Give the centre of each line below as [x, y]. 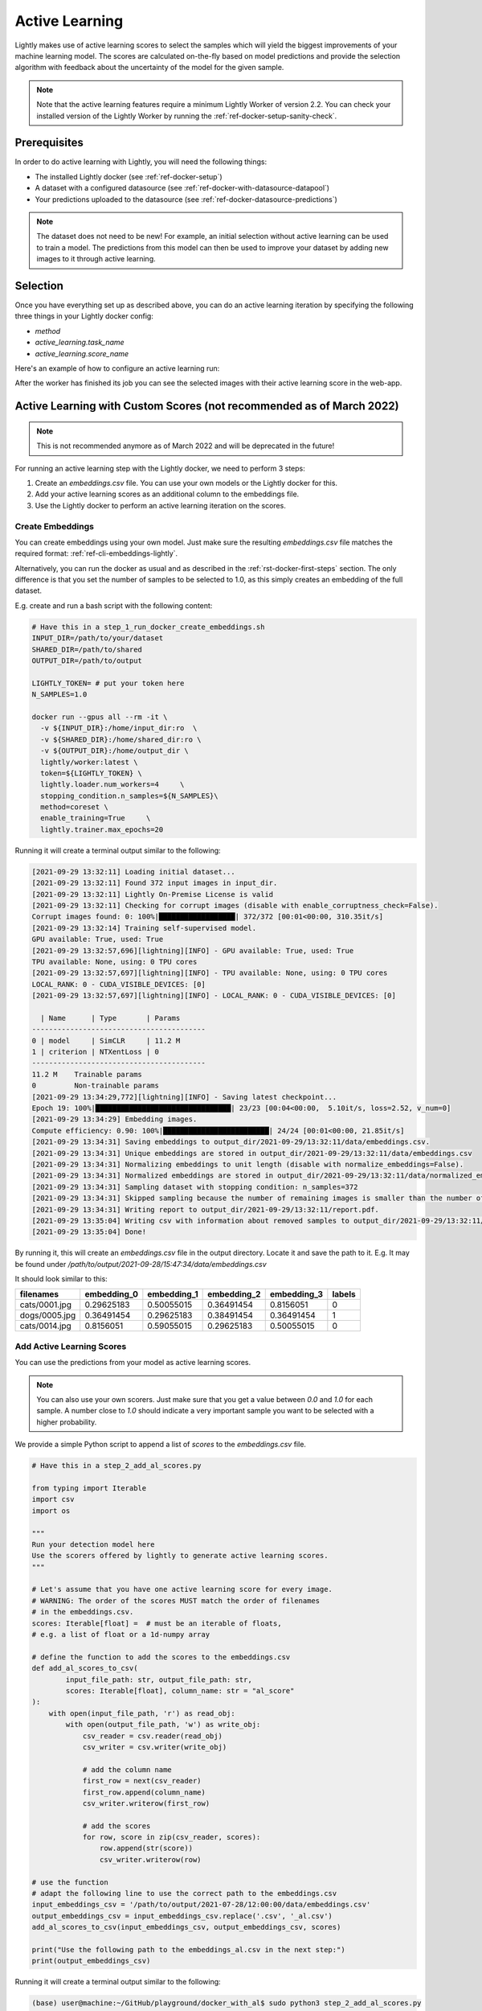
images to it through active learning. [96, 259]
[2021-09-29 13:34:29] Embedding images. [114, 1119]
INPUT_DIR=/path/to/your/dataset [98, 638]
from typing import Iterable [89, 1488]
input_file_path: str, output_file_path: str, [159, 1680]
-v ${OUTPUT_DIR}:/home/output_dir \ [114, 751]
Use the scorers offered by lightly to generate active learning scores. [180, 1556]
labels [344, 1294]
